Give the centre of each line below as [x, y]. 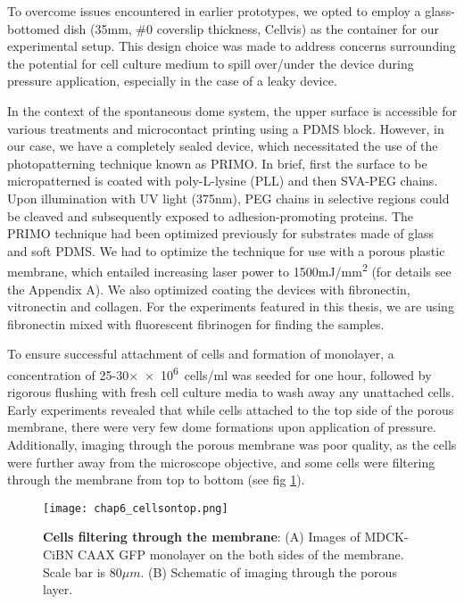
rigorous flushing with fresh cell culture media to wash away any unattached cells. [231, 392]
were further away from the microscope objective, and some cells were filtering [221, 462]
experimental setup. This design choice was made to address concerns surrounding [232, 46]
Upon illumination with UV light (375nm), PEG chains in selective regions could [228, 198]
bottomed [33, 28]
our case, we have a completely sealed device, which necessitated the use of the [223, 146]
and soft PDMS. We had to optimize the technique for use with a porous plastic [226, 250]
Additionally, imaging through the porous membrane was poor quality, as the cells [232, 444]
